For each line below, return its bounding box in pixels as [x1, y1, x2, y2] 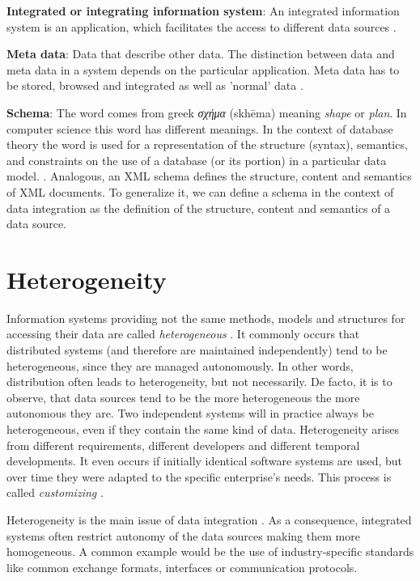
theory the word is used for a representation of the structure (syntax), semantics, [6, 136, 408, 153]
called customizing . [6, 484, 104, 501]
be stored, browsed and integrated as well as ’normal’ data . [6, 77, 303, 94]
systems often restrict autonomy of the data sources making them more [6, 527, 360, 544]
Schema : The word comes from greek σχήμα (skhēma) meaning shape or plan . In [6, 104, 407, 121]
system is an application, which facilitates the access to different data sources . [6, 18, 397, 35]
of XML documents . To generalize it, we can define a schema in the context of [6, 183, 394, 200]
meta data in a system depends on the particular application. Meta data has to [6, 61, 400, 78]
